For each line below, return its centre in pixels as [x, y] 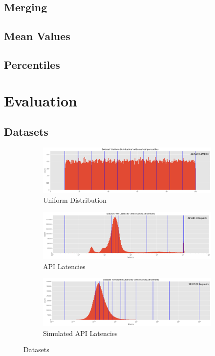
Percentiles [32, 64]
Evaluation [41, 100]
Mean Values [37, 36]
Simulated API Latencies [80, 333]
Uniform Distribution [75, 200]
